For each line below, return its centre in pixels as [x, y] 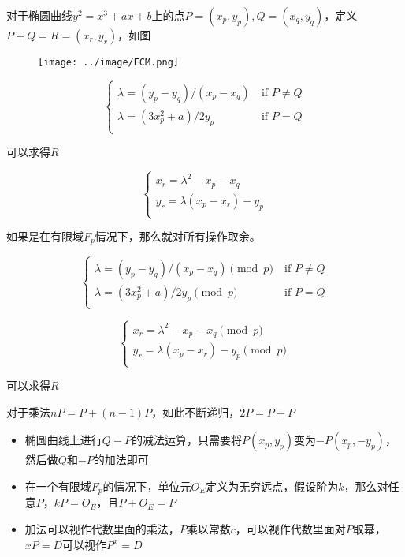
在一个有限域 [58, 486]
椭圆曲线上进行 [63, 440]
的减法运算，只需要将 [187, 440]
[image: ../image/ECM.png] [108, 62]
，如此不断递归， [196, 411]
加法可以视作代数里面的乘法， [102, 529]
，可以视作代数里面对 [290, 529]
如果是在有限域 [45, 236]
